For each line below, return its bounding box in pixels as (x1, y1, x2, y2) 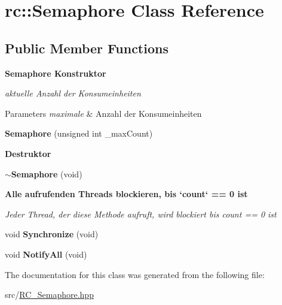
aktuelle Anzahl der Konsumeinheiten (5, 87, 141, 99)
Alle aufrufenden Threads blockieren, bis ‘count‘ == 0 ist (5, 188, 248, 200)
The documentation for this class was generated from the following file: (5, 268, 265, 280)
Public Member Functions (5, 38, 168, 57)
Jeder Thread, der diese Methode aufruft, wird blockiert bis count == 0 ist (5, 207, 277, 220)
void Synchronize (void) (5, 228, 99, 240)
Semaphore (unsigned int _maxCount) (5, 127, 153, 140)
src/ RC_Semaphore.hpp (5, 288, 94, 301)
